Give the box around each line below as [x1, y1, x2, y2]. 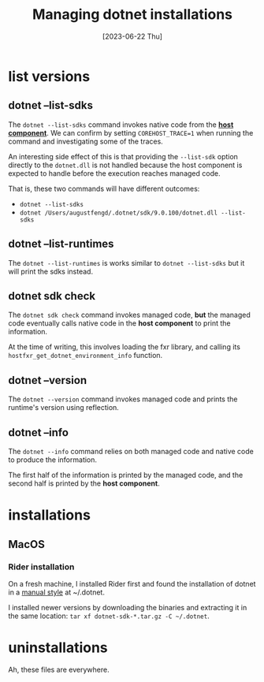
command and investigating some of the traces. [8, 136, 163, 146]
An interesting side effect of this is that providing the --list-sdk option [8, 151, 239, 161]
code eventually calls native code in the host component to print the [8, 319, 231, 328]
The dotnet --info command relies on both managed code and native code [8, 447, 254, 456]
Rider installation [8, 561, 75, 572]
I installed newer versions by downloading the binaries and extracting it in [8, 602, 247, 612]
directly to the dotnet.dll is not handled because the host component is [8, 160, 243, 170]
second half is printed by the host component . [8, 479, 160, 488]
